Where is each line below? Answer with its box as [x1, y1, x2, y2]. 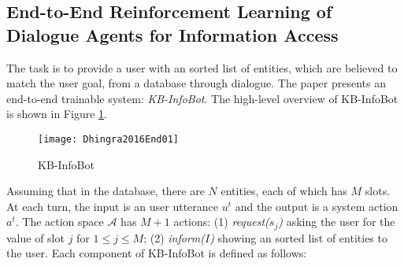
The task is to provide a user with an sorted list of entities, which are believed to [6, 59, 398, 76]
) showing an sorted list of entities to [209, 229, 387, 246]
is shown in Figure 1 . [6, 105, 107, 122]
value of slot [6, 229, 65, 246]
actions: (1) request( [173, 213, 269, 230]
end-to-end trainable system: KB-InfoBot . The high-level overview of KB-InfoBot [6, 90, 398, 106]
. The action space [15, 213, 104, 230]
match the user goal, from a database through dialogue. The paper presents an [6, 75, 386, 91]
